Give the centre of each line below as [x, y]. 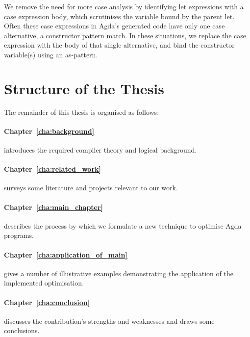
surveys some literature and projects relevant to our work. [91, 188]
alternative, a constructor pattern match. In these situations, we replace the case [125, 35]
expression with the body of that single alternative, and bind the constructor [119, 45]
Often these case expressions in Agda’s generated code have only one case [114, 26]
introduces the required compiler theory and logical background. [100, 150]
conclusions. [22, 330]
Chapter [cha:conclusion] [47, 302]
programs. [19, 235]
